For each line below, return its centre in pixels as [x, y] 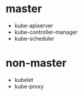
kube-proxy [29, 86]
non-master [36, 63]
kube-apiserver [34, 26]
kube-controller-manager [46, 32]
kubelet [24, 80]
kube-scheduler [34, 38]
